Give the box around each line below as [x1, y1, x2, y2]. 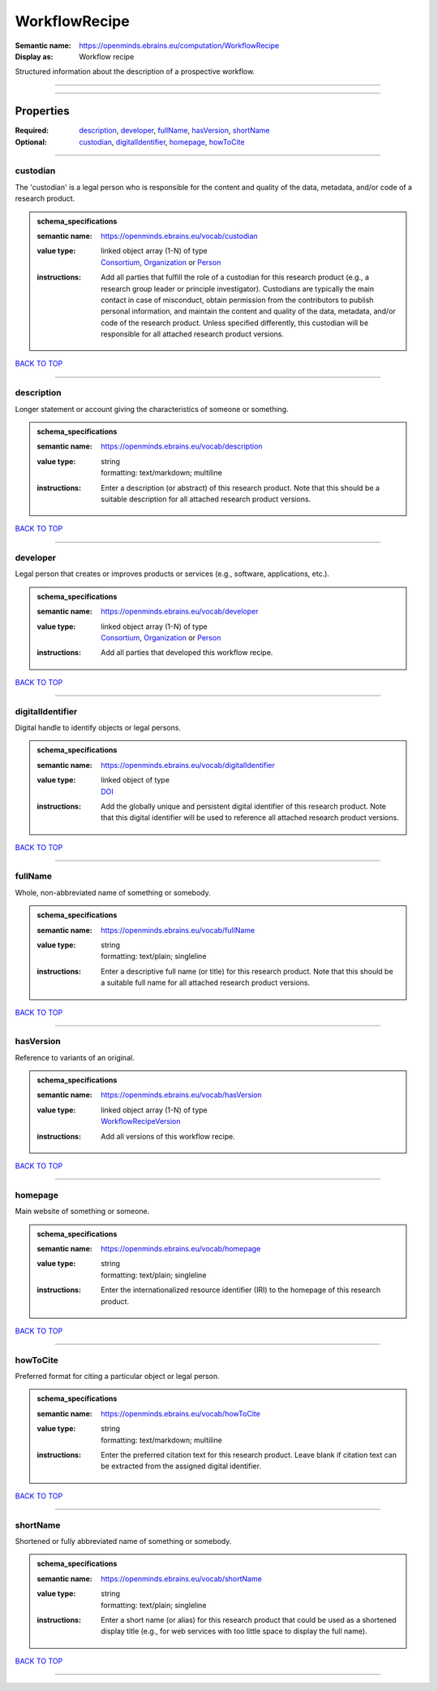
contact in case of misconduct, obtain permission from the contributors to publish [101, 295, 374, 305]
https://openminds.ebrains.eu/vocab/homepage [101, 1243, 261, 1253]
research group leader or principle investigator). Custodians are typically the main [101, 284, 375, 293]
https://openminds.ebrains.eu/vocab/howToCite [101, 1408, 261, 1418]
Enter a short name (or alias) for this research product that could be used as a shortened [101, 1615, 397, 1624]
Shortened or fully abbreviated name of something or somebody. [15, 1536, 232, 1546]
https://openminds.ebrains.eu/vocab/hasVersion [101, 1090, 263, 1100]
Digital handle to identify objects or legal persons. [15, 722, 182, 732]
